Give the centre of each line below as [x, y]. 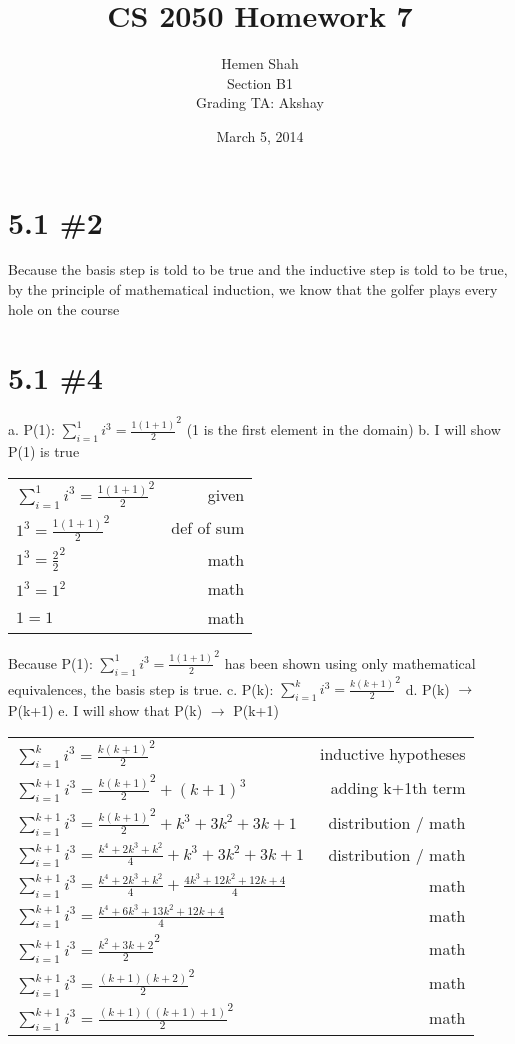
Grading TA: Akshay [260, 102]
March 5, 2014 [260, 135]
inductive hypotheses [392, 754]
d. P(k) [427, 688]
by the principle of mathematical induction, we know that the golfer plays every [253, 289]
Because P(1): [50, 662]
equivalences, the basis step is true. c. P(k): [141, 688]
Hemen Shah [260, 63]
